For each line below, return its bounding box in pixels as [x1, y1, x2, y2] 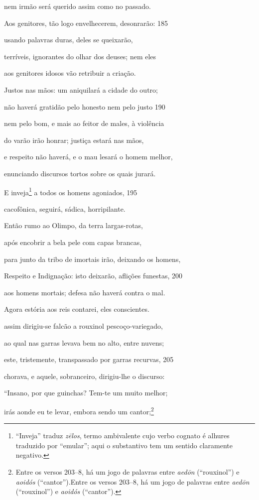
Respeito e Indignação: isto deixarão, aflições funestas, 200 [4, 270, 182, 281]
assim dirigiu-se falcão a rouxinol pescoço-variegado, [4, 320, 163, 331]
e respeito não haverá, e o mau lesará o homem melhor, [4, 151, 173, 162]
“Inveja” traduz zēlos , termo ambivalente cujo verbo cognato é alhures [15, 430, 230, 441]
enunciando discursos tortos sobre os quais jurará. [4, 168, 156, 178]
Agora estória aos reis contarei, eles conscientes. [4, 304, 149, 314]
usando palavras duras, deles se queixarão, [4, 34, 133, 45]
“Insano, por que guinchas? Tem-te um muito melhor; [4, 387, 168, 398]
